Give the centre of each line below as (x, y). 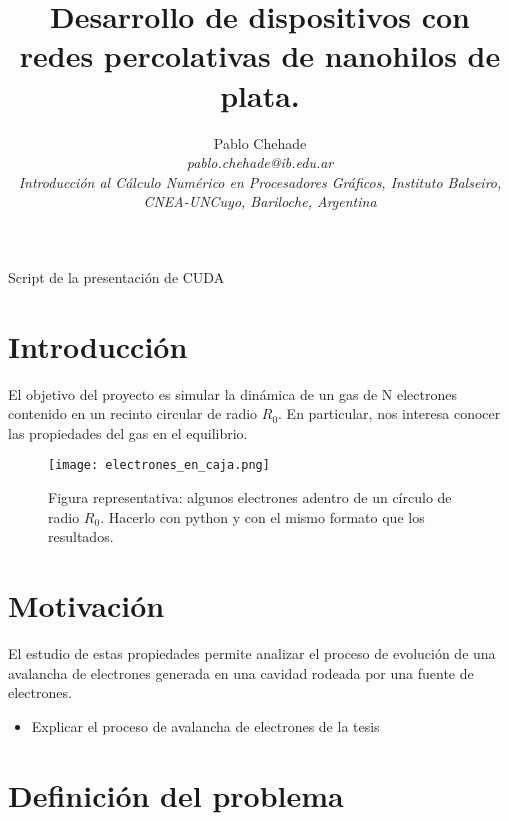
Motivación (86, 605)
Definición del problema (176, 794)
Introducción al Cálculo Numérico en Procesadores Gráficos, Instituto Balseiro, (260, 181)
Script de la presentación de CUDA (116, 276)
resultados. (81, 536)
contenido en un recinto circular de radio (133, 413)
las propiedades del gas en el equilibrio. (128, 432)
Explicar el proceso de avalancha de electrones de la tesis (205, 725)
